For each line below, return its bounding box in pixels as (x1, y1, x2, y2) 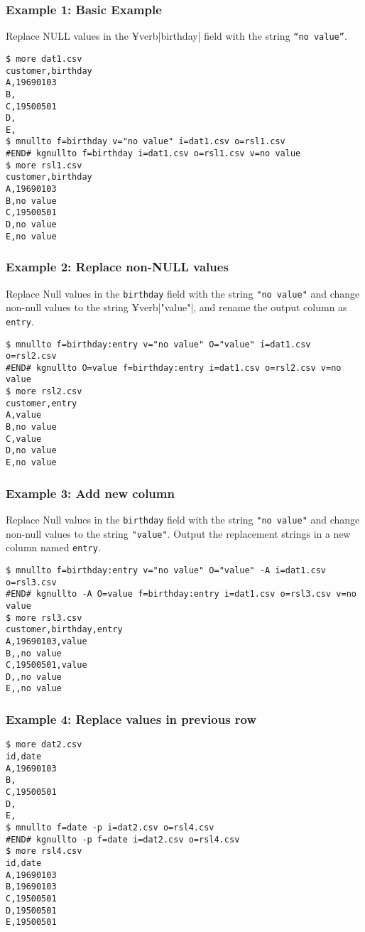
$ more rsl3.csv (6, 612, 82, 623)
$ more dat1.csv (6, 53, 82, 64)
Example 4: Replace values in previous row (6, 710, 257, 728)
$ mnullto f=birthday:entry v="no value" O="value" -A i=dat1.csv (6, 565, 327, 575)
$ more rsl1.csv (6, 160, 82, 170)
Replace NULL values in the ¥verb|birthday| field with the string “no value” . (6, 28, 347, 43)
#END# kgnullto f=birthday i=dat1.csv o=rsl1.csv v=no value (6, 148, 301, 159)
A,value (6, 410, 42, 421)
